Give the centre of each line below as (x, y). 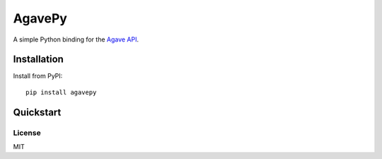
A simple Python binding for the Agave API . (76, 39)
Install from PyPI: (38, 76)
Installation (38, 59)
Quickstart (37, 112)
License (27, 132)
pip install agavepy (61, 92)
